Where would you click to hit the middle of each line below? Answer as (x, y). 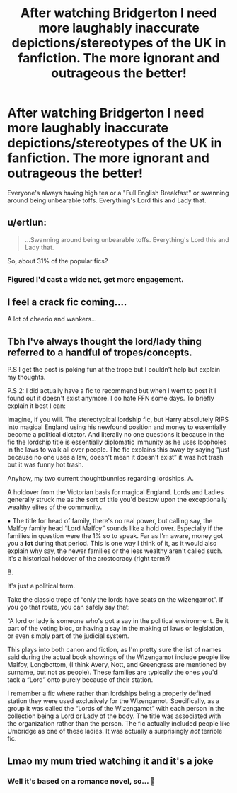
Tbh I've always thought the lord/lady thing (104, 341)
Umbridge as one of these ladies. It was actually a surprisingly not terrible (115, 731)
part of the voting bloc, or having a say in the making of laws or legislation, (116, 629)
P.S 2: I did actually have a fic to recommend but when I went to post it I (112, 391)
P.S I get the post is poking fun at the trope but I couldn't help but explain (114, 370)
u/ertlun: (27, 223)
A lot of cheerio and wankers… (52, 319)
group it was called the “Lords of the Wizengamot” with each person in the (116, 709)
